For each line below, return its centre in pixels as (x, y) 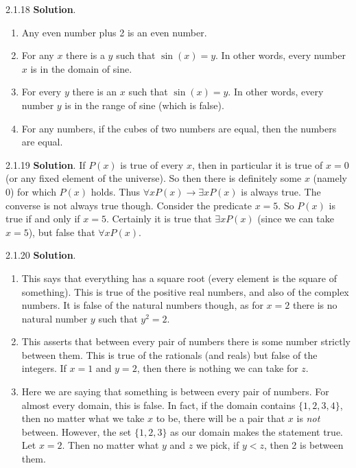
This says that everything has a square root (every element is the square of (179, 278)
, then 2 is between (304, 445)
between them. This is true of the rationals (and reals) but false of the (169, 354)
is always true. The (281, 191)
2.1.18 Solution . (41, 9)
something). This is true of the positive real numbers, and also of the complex (185, 291)
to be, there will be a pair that (221, 418)
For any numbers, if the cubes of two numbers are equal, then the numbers (179, 128)
